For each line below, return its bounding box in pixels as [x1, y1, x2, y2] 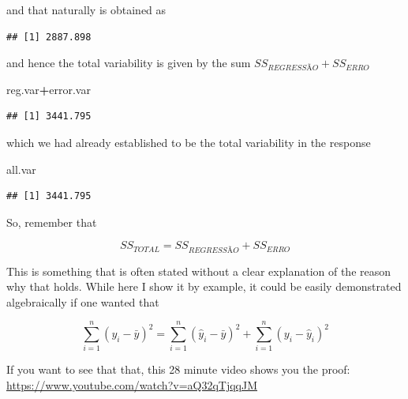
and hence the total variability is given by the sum [6, 55, 251, 71]
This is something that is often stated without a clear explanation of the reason [6, 262, 391, 279]
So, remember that [6, 213, 97, 230]
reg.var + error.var [6, 81, 91, 97]
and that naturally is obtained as [6, 2, 167, 17]
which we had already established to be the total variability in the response [6, 134, 371, 150]
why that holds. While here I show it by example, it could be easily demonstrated [6, 278, 402, 295]
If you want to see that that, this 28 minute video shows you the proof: [6, 361, 350, 378]
